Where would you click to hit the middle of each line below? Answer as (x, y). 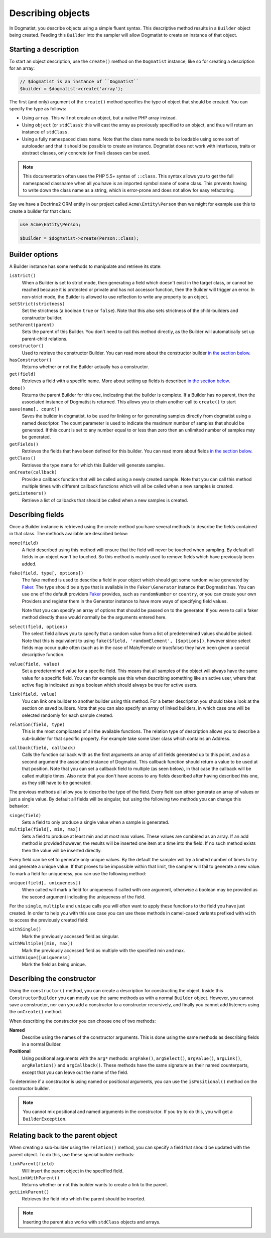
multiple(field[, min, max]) (45, 829)
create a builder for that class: (40, 211)
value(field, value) (35, 664)
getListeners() (28, 493)
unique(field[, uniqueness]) (45, 883)
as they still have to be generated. (57, 783)
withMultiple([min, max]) (41, 944)
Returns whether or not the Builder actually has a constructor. (85, 367)
